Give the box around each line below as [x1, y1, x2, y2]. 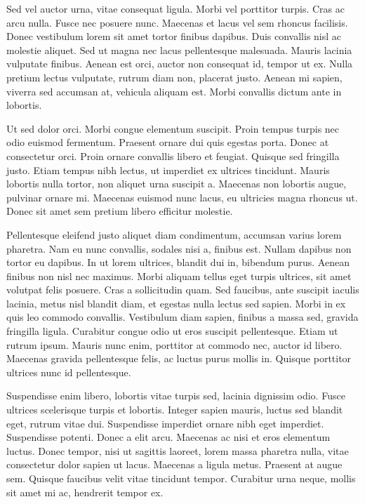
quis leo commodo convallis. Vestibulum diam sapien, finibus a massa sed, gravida [6, 310, 359, 324]
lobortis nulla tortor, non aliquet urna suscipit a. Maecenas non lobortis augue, [6, 176, 347, 191]
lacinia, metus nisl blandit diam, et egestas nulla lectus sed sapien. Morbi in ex [6, 296, 346, 310]
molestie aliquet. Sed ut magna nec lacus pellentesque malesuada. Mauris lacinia [6, 42, 352, 57]
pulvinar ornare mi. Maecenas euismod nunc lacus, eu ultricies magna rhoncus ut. [6, 190, 358, 204]
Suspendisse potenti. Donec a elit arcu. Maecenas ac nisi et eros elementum [6, 430, 331, 444]
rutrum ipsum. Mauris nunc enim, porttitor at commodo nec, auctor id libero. [6, 337, 343, 352]
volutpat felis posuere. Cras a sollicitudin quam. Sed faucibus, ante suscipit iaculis [6, 282, 359, 297]
